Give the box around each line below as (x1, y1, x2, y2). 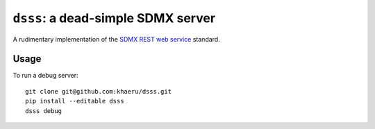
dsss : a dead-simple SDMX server (12, 10, 215, 26)
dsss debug (25, 107, 62, 114)
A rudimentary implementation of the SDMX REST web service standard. (12, 35, 220, 43)
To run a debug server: (12, 71, 79, 80)
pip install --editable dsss (25, 97, 124, 105)
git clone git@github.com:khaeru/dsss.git (25, 87, 172, 95)
